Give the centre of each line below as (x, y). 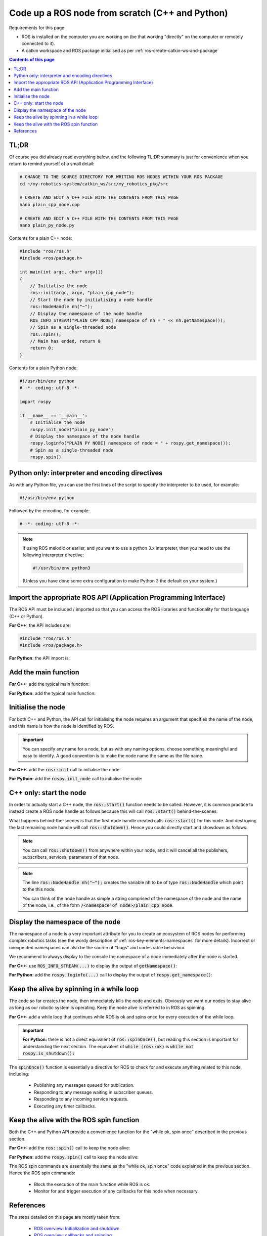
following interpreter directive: (53, 555)
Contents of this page (32, 60)
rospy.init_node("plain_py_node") (72, 429)
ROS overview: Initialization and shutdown (77, 1228)
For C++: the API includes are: (40, 625)
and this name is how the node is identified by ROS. (62, 726)
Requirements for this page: (38, 28)
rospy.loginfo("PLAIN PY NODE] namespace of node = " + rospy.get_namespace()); (130, 443)
